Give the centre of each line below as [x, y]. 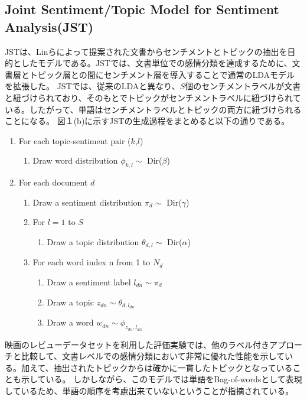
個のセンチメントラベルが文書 [243, 86]
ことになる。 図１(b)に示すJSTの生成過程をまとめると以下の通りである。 [147, 121]
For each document [53, 182]
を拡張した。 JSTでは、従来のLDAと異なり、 [92, 86]
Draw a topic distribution [93, 241]
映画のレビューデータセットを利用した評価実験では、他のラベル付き [137, 344]
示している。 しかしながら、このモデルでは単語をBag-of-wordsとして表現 [161, 379]
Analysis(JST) [49, 26]
